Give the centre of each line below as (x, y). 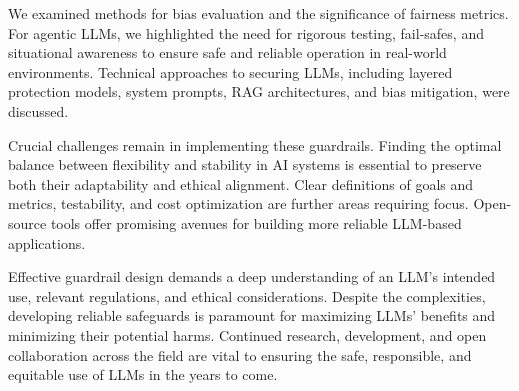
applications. (47, 242)
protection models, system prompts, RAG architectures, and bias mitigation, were (259, 91)
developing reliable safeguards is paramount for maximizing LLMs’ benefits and (252, 315)
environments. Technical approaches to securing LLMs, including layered (230, 71)
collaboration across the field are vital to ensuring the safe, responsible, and (240, 354)
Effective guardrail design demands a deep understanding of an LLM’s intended (252, 276)
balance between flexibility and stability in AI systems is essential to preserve (245, 164)
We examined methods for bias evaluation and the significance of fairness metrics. (258, 13)
